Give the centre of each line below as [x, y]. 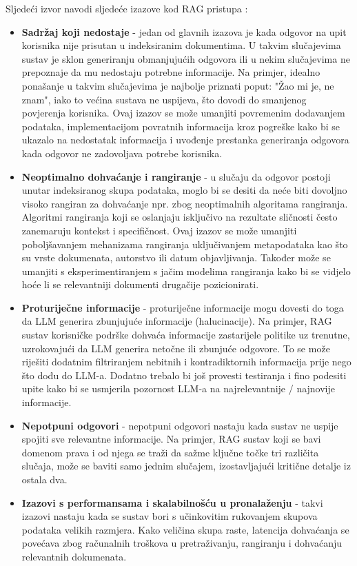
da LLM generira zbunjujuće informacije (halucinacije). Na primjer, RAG [177, 321]
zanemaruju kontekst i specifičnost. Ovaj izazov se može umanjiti [159, 230]
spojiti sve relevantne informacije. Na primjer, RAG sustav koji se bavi [171, 439]
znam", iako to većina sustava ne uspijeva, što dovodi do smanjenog [164, 99]
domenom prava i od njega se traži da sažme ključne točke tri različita [170, 452]
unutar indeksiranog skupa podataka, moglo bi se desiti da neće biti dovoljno [184, 190]
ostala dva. [44, 479]
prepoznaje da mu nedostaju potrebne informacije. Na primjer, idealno [171, 72]
